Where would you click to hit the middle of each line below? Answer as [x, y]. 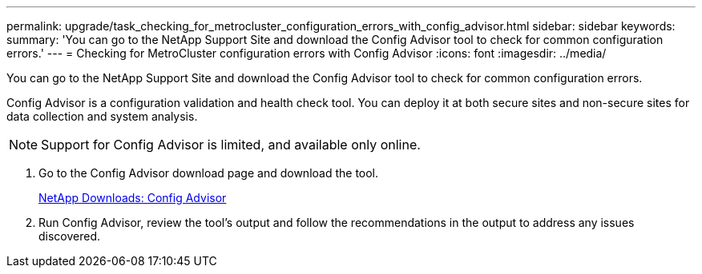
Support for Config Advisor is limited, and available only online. [231, 145]
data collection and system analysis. [102, 116]
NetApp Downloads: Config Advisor [133, 198]
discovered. [70, 236]
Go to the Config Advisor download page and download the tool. [209, 173]
